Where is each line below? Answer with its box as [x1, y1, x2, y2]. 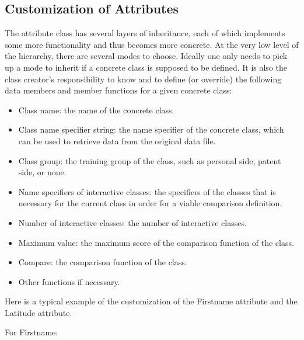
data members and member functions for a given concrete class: [5, 84, 232, 96]
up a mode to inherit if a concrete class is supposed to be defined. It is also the [5, 61, 287, 73]
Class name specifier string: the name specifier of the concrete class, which [18, 123, 284, 136]
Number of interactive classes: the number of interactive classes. [18, 216, 247, 228]
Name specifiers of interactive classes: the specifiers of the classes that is [18, 185, 276, 197]
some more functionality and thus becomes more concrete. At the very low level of [5, 38, 299, 50]
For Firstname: [5, 326, 58, 338]
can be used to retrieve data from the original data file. [18, 134, 216, 147]
